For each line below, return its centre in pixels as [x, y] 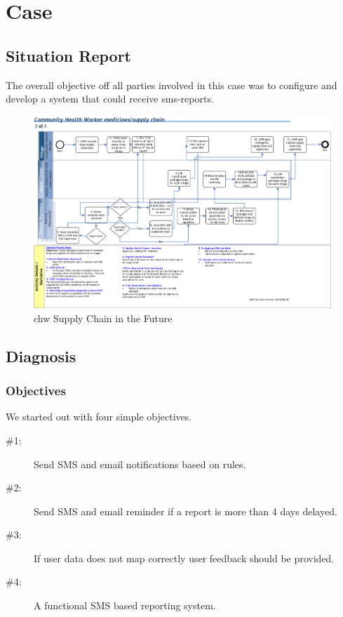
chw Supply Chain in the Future [103, 318]
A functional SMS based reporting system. [125, 605]
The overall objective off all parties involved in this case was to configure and [171, 85]
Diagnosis [41, 356]
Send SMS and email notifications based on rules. [140, 464]
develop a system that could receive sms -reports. [110, 99]
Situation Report [68, 55]
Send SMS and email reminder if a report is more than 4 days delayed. [186, 511]
